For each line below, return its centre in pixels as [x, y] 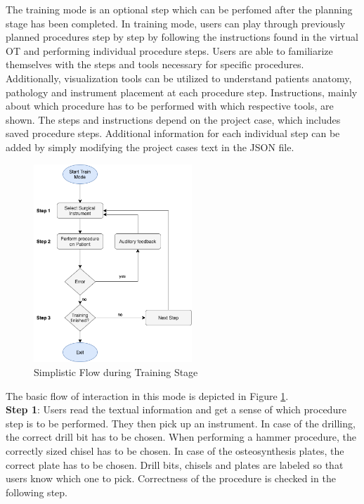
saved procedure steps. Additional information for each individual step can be [173, 133]
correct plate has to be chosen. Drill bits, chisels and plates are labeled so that [175, 464]
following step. [37, 492]
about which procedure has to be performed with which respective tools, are [170, 106]
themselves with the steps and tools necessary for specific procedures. [155, 64]
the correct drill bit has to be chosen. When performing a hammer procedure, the [181, 437]
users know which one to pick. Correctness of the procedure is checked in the [171, 478]
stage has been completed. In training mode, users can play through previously [176, 23]
